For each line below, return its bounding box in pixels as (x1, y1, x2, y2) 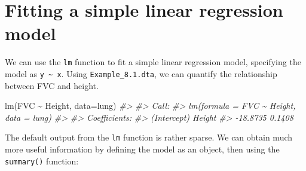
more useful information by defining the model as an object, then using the (5, 143, 280, 155)
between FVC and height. (5, 79, 99, 91)
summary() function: (5, 154, 79, 167)
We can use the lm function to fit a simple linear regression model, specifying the (5, 56, 301, 68)
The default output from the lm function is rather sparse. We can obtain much (5, 131, 293, 143)
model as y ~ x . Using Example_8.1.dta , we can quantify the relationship (5, 67, 277, 80)
